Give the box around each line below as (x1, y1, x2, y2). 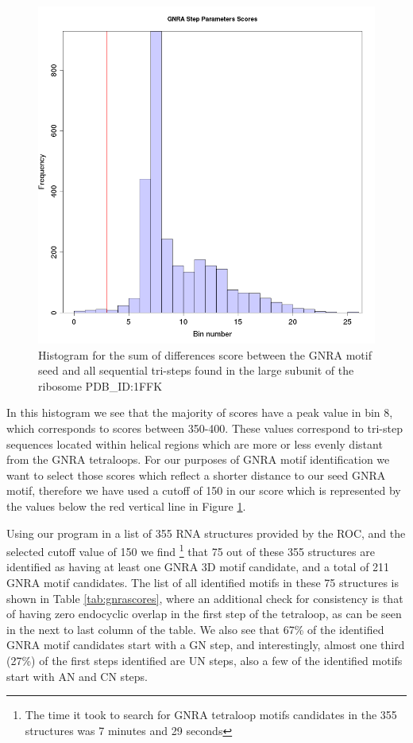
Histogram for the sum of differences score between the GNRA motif (38, 346, 372, 363)
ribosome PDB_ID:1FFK (38, 377, 163, 394)
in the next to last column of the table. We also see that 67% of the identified (6, 620, 384, 637)
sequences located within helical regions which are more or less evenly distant (6, 435, 383, 452)
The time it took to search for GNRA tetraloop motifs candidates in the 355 (25, 706, 397, 723)
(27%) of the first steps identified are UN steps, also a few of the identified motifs (6, 652, 403, 668)
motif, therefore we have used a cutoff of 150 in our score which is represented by (6, 482, 401, 499)
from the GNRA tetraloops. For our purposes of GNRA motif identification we (6, 451, 390, 468)
